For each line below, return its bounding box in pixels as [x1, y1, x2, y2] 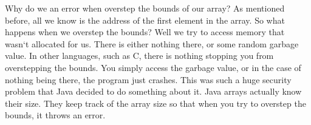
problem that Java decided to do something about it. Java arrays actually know [5, 85, 302, 98]
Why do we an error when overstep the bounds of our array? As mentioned [5, 2, 285, 14]
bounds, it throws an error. [5, 109, 106, 121]
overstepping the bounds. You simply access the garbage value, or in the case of [5, 61, 301, 73]
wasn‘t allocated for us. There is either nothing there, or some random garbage [5, 37, 299, 50]
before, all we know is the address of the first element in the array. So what [5, 13, 285, 26]
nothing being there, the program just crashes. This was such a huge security [5, 73, 292, 86]
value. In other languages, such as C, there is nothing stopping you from [5, 49, 274, 62]
